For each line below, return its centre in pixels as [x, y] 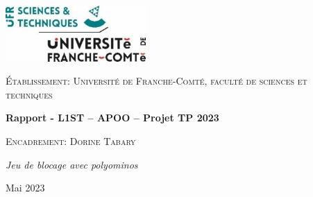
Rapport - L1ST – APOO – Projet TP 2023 [112, 118]
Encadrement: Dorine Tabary [71, 141]
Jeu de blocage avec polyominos [72, 164]
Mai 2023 [25, 188]
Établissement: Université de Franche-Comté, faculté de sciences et [156, 81]
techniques [29, 94]
